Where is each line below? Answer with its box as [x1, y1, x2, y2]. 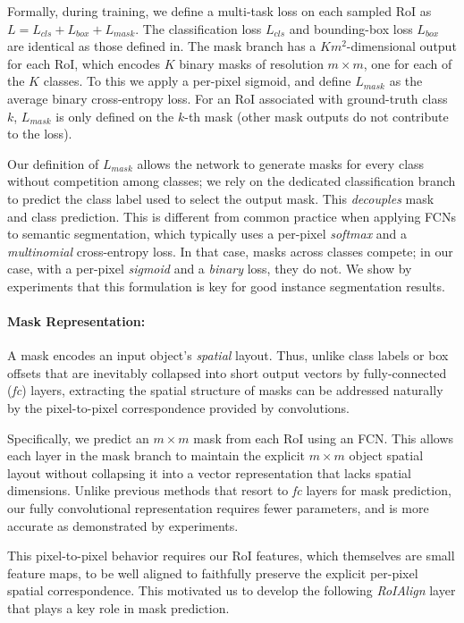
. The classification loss [135, 19, 262, 38]
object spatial [349, 446, 424, 465]
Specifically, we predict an [7, 428, 149, 447]
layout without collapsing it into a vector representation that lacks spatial [7, 463, 411, 482]
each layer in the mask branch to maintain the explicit [7, 446, 306, 465]
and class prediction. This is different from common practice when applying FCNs [7, 206, 456, 225]
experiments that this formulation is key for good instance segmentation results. [7, 276, 445, 295]
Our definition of [7, 154, 99, 173]
